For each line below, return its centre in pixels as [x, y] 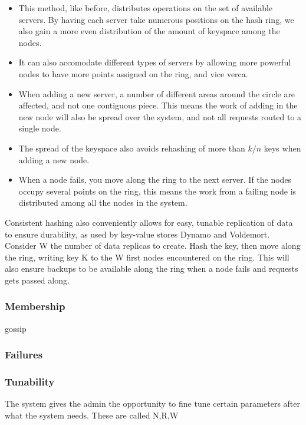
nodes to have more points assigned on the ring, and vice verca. [133, 73]
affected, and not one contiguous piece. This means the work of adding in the [158, 105]
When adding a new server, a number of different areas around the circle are [157, 93]
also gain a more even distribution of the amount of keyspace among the [149, 31]
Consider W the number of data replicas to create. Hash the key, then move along [153, 246]
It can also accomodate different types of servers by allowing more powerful [155, 62]
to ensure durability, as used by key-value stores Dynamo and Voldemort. [137, 234]
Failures [24, 355]
